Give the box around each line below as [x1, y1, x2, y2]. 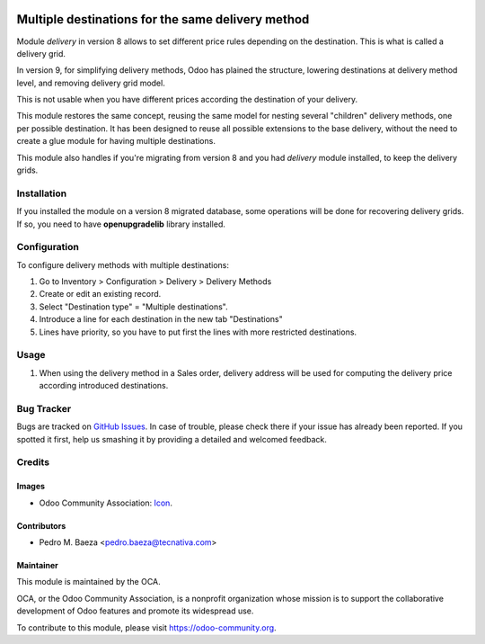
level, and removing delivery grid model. [16, 77, 165, 88]
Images [16, 481, 45, 492]
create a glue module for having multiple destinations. [16, 136, 216, 147]
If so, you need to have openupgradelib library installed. [16, 219, 226, 229]
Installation [16, 187, 67, 200]
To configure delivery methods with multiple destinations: [16, 259, 229, 270]
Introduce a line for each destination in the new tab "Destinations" [39, 314, 283, 325]
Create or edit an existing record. [39, 289, 162, 300]
